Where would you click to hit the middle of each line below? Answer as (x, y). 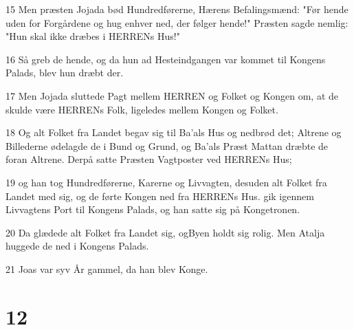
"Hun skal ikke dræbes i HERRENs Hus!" (93, 36)
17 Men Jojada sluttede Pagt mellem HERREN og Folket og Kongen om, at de (172, 95)
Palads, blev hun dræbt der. (65, 73)
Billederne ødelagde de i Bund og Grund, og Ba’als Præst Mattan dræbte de (167, 145)
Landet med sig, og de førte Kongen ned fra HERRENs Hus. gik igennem (160, 196)
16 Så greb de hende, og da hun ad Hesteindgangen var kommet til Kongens (166, 59)
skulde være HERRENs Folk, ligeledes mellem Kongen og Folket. (142, 109)
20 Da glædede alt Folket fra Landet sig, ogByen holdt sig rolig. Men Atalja (165, 232)
